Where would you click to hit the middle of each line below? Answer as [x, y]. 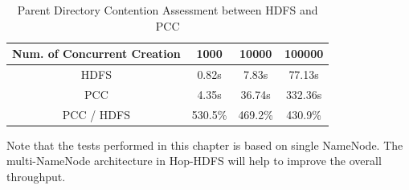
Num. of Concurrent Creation [96, 54]
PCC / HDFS [96, 114]
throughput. [36, 176]
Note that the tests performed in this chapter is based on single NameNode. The [205, 145]
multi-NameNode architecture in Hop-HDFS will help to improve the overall [194, 161]
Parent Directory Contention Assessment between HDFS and [168, 10]
